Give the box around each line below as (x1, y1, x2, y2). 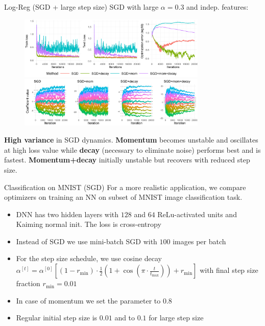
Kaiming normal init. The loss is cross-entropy (16, 219, 161, 229)
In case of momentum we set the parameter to (16, 295, 161, 306)
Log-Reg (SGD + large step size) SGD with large (4, 2, 159, 12)
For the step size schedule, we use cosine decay (16, 253, 162, 264)
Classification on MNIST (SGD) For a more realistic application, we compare (4, 181, 246, 192)
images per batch (173, 236, 226, 246)
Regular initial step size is (16, 312, 98, 323)
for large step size (149, 312, 204, 323)
